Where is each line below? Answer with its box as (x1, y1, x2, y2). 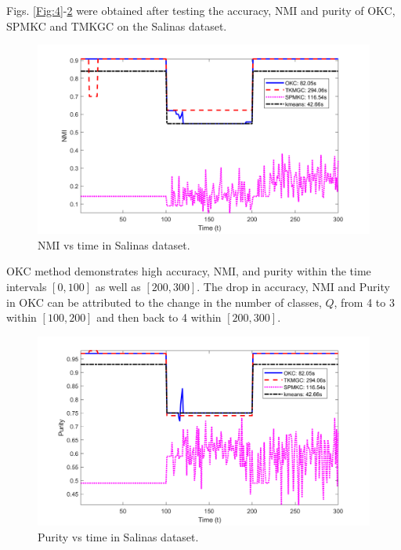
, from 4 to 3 (334, 293, 395, 310)
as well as (95, 278, 141, 294)
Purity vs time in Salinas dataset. (38, 528, 199, 545)
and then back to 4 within (96, 309, 222, 326)
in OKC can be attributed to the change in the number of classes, (6, 293, 322, 310)
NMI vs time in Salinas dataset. (38, 236, 190, 253)
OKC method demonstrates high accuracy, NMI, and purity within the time (6, 263, 371, 279)
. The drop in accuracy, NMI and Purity (197, 278, 390, 294)
